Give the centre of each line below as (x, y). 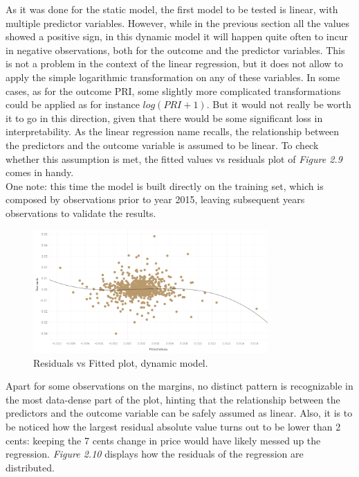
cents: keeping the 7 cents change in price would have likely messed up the (163, 440)
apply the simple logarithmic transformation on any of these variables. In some (173, 77)
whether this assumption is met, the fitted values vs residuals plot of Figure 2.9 (174, 158)
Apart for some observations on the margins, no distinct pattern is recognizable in (179, 386)
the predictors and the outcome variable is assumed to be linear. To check (162, 145)
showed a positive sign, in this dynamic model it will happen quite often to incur (177, 36)
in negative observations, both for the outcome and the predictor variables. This (175, 50)
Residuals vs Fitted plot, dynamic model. (121, 362)
